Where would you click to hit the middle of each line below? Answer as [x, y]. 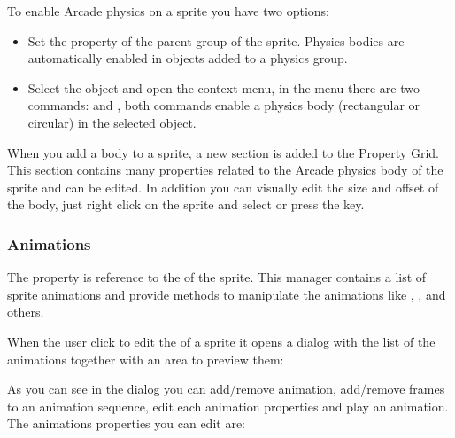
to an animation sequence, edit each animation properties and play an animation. [228, 406]
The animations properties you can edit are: [126, 423]
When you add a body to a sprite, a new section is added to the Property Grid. [223, 152]
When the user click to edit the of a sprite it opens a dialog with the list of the [221, 341]
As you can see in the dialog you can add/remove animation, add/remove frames [226, 389]
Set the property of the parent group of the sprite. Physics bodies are [216, 40]
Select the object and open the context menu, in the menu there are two [224, 87]
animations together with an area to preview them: [146, 359]
